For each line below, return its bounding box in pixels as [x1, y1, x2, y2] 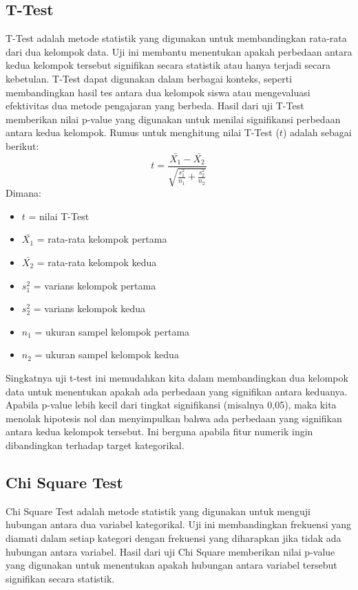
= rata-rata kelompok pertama [36, 232, 167, 246]
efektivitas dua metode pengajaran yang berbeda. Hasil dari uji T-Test [6, 98, 304, 113]
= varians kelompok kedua [33, 301, 146, 316]
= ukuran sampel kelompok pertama [34, 324, 190, 338]
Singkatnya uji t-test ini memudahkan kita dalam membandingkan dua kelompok [6, 370, 348, 384]
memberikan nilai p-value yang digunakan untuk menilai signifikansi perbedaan [6, 111, 341, 126]
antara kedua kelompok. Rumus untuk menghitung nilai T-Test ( [6, 125, 280, 140]
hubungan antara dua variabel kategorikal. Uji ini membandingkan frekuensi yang [6, 517, 351, 532]
